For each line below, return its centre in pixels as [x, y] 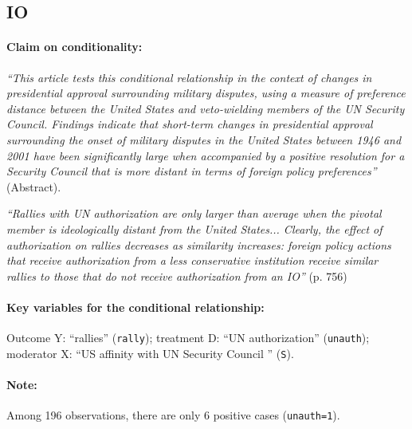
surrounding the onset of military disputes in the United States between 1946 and [204, 139]
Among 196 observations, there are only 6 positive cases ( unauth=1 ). [173, 415]
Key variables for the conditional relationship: [135, 307]
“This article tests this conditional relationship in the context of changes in [189, 77]
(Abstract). [34, 186]
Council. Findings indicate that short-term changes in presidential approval [190, 124]
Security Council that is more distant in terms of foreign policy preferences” [192, 171]
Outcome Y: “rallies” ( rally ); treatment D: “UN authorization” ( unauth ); [188, 338]
